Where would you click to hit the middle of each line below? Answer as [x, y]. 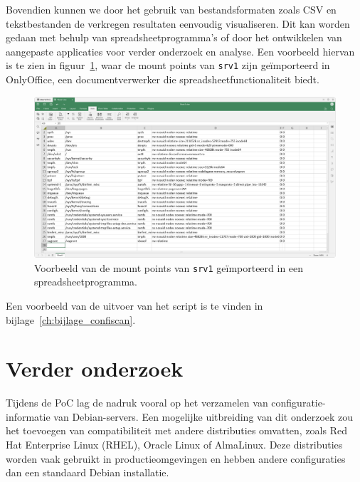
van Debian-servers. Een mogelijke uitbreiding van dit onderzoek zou [203, 416]
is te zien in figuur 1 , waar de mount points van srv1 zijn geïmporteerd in [168, 65]
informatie [28, 416]
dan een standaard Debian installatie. [88, 472]
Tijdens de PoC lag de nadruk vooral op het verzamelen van [137, 403]
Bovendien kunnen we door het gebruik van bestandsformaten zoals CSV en [171, 9]
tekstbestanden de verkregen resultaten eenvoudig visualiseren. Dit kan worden [178, 23]
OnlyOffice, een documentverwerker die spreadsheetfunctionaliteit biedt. [163, 79]
